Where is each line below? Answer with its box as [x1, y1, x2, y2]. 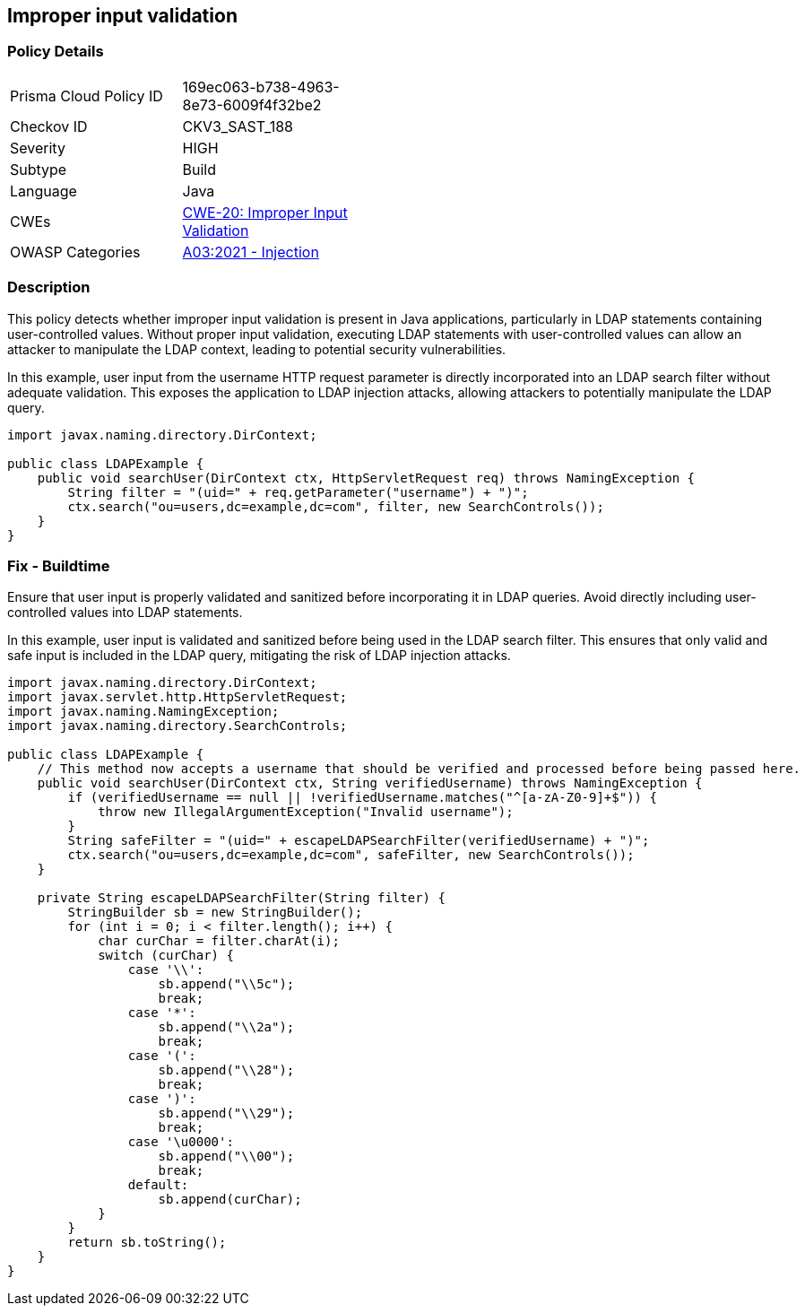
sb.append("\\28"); [158, 1063, 295, 1078]
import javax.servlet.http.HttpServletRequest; [7, 690, 348, 705]
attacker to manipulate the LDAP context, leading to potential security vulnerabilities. [7, 341, 506, 357]
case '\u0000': [127, 1135, 234, 1150]
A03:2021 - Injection [182, 242, 319, 261]
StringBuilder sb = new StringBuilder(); [67, 905, 363, 920]
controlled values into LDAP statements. [7, 604, 243, 621]
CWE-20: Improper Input [182, 203, 348, 222]
